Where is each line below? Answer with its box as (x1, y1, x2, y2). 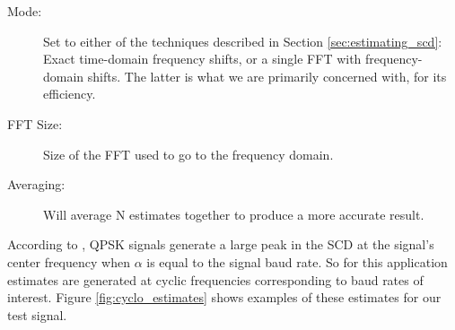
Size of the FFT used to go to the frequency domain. (43, 144, 334, 163)
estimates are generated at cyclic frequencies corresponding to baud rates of (7, 270, 424, 289)
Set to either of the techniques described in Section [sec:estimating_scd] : (43, 31, 442, 50)
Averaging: (7, 175, 66, 194)
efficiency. (43, 84, 96, 103)
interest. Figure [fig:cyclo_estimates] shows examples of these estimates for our (7, 288, 442, 307)
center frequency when (7, 252, 130, 271)
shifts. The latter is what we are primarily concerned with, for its (87, 66, 447, 85)
